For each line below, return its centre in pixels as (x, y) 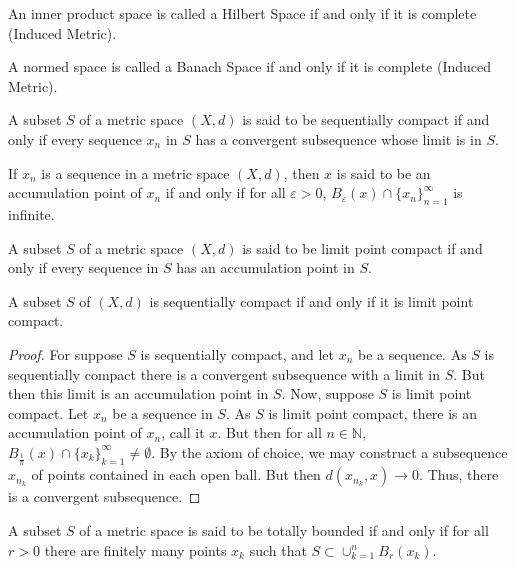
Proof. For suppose (65, 353)
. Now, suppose (327, 393)
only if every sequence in (83, 267)
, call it (183, 432)
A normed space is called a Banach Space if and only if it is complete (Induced (250, 66)
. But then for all (269, 432)
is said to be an (383, 172)
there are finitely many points (135, 549)
